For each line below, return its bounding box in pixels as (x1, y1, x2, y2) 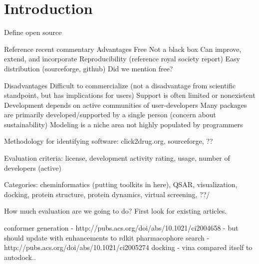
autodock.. (4, 252, 36, 262)
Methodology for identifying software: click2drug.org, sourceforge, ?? (4, 136, 213, 146)
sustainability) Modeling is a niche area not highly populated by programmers (4, 119, 243, 129)
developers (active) (4, 162, 61, 173)
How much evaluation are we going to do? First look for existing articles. (4, 206, 227, 216)
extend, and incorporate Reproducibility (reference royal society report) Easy (4, 53, 241, 64)
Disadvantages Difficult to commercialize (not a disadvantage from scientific (4, 80, 236, 90)
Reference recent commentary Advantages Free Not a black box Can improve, (4, 43, 242, 54)
